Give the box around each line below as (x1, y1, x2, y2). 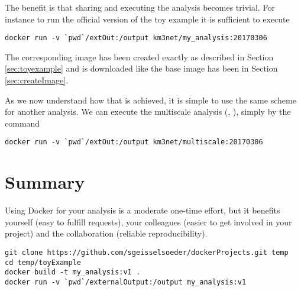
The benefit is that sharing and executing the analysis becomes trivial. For (5, 1, 275, 13)
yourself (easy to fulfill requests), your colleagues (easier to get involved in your (5, 215, 292, 228)
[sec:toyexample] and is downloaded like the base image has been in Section (5, 62, 278, 75)
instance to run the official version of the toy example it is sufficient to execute (5, 12, 290, 25)
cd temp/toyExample (5, 258, 81, 267)
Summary (5, 170, 85, 194)
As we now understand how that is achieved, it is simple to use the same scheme (5, 93, 296, 106)
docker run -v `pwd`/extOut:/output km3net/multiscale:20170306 (5, 138, 263, 147)
